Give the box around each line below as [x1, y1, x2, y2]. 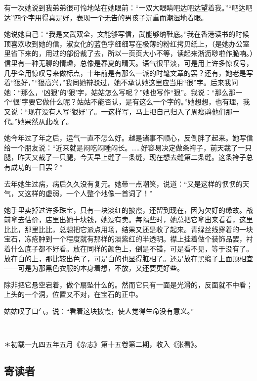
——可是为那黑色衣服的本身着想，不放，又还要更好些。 [4, 263, 184, 273]
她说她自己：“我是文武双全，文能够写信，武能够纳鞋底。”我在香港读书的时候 [4, 29, 250, 39]
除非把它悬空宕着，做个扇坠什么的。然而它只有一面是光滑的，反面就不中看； [4, 279, 253, 289]
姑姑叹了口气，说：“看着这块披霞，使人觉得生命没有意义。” [4, 306, 194, 316]
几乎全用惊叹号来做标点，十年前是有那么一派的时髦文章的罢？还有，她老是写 [4, 67, 253, 78]
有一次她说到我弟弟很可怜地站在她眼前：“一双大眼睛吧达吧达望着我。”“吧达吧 [4, 2, 253, 12]
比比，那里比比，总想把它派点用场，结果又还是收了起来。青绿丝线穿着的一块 [4, 224, 253, 234]
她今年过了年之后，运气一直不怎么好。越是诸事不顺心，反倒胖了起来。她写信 [4, 133, 253, 143]
